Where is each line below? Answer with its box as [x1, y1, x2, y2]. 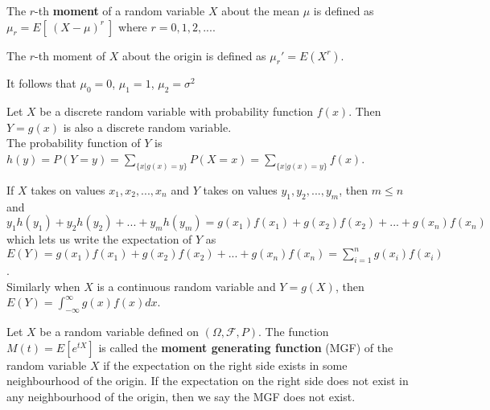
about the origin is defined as [121, 47, 266, 64]
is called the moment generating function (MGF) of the [98, 338, 393, 355]
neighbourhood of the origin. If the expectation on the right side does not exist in [6, 372, 409, 389]
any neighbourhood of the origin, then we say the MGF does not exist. [6, 387, 356, 404]
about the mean [221, 2, 299, 18]
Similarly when [6, 277, 80, 294]
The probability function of [6, 134, 141, 151]
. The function [258, 323, 329, 340]
